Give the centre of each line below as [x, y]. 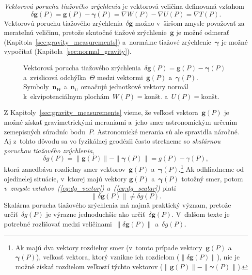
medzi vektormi [120, 77]
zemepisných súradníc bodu [45, 131]
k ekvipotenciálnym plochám [66, 96]
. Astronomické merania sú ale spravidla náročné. [166, 131]
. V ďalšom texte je [201, 214]
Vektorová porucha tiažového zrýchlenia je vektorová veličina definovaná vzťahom [124, 6]
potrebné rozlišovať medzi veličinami [58, 223]
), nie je [228, 257]
